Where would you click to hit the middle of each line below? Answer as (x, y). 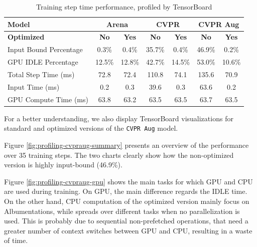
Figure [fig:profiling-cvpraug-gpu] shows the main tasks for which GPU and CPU (128, 181)
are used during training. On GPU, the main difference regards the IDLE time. (126, 191)
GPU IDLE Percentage (43, 62)
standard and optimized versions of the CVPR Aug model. (91, 128)
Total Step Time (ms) (41, 74)
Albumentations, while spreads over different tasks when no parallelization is (122, 211)
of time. (16, 240)
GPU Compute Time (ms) (48, 99)
